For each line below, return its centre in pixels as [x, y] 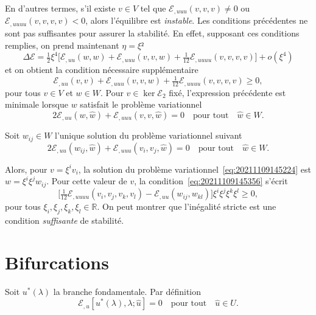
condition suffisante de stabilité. [65, 220]
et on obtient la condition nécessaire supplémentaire [102, 70]
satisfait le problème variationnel [141, 104]
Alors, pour [26, 169]
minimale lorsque [37, 104]
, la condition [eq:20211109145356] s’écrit [211, 181]
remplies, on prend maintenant [62, 45]
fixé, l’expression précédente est [227, 92]
